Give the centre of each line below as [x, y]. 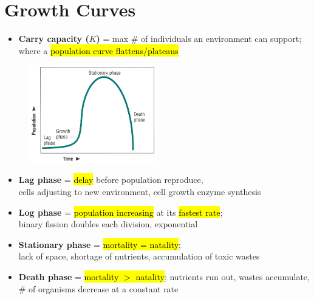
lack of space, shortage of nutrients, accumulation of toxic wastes [139, 256]
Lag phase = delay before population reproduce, [111, 180]
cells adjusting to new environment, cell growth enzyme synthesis [140, 191]
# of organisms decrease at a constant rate [98, 288]
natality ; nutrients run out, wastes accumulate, [223, 276]
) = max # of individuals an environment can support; [199, 39]
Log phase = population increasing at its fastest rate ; [121, 212]
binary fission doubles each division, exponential [108, 224]
